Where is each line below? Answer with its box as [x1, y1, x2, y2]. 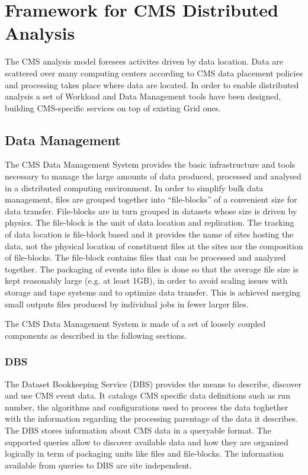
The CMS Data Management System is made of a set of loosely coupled [5, 317, 266, 330]
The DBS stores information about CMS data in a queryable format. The [5, 423, 271, 436]
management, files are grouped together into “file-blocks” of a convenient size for [5, 193, 297, 206]
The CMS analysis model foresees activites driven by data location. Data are [5, 55, 284, 68]
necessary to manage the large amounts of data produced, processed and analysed [5, 170, 301, 182]
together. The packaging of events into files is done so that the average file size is [5, 262, 299, 275]
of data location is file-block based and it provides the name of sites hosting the [5, 228, 294, 240]
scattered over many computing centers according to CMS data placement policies [5, 66, 303, 79]
